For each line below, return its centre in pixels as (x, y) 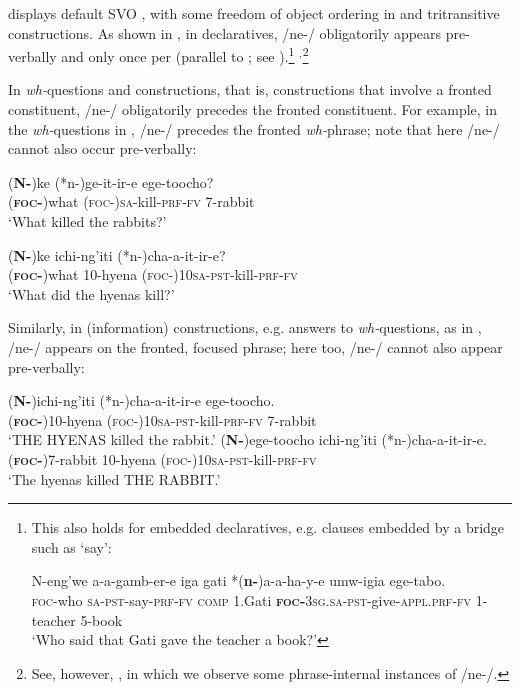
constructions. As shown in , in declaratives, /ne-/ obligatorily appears (225, 32)
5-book (101, 619)
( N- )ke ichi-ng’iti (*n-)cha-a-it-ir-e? (117, 254)
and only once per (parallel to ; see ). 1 (178, 54)
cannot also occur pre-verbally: (102, 148)
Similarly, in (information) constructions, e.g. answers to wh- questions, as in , (245, 327)
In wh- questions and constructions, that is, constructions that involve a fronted (250, 89)
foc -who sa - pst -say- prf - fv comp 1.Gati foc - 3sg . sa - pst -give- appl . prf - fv (251, 599)
